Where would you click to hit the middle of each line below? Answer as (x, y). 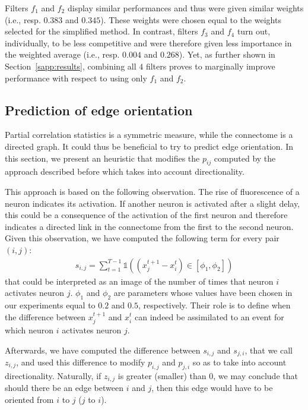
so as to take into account (239, 362)
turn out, (254, 31)
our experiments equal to (50, 305)
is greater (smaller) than (162, 375)
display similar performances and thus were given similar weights (185, 8)
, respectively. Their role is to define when (214, 305)
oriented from (29, 399)
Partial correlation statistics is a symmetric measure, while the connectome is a (149, 135)
